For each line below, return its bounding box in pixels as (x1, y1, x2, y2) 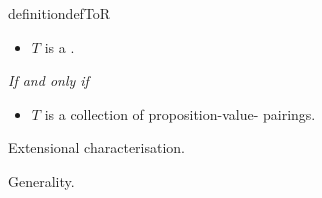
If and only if (8, 70, 89, 91)
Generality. (8, 170, 75, 191)
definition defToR (8, 3, 111, 23)
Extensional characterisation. (8, 137, 186, 158)
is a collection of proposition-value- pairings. (44, 103, 316, 124)
